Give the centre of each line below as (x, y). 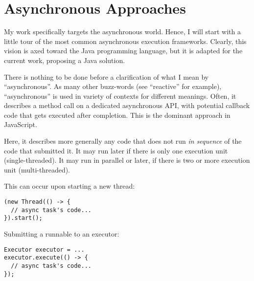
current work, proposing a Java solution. (65, 60)
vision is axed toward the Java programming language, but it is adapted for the (123, 51)
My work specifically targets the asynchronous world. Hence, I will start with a (122, 32)
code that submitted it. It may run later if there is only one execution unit (116, 150)
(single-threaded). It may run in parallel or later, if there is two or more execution (127, 160)
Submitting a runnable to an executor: (62, 234)
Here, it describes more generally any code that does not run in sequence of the (123, 141)
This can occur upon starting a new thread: (69, 186)
